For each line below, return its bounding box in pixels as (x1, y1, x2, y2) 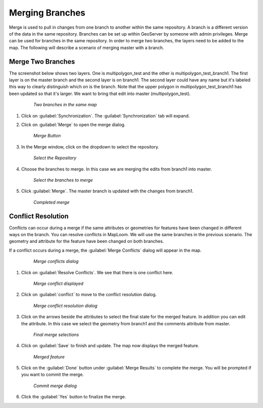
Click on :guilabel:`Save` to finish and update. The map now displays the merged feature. (21, 343, 200, 349)
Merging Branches (9, 7, 86, 18)
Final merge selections (33, 332, 79, 337)
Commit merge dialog (33, 383, 77, 389)
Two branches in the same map (33, 102, 97, 108)
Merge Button (33, 133, 61, 139)
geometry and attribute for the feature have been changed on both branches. (9, 239, 164, 244)
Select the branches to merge (33, 177, 93, 183)
